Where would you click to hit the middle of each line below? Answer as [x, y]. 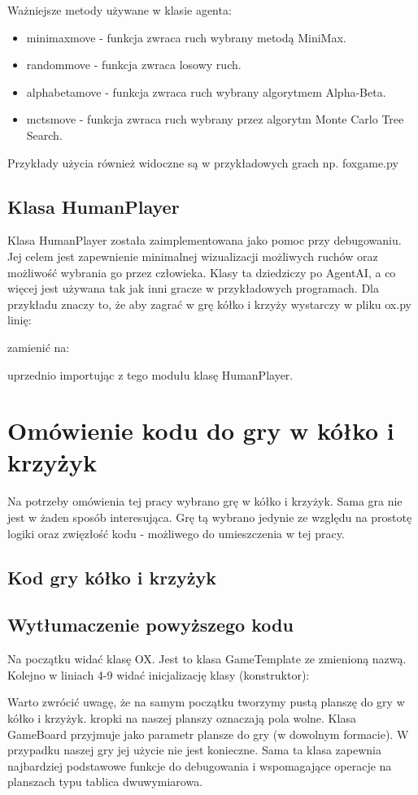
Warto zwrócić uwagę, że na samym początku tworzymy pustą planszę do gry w [206, 702]
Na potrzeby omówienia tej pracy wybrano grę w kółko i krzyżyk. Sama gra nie [205, 501]
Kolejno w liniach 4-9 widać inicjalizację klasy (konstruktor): [159, 674]
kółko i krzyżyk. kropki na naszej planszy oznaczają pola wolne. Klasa [182, 717]
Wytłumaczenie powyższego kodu [150, 625]
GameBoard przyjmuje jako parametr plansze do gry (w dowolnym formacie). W [208, 734]
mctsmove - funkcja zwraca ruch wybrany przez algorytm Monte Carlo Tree [215, 119]
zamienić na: [39, 347]
